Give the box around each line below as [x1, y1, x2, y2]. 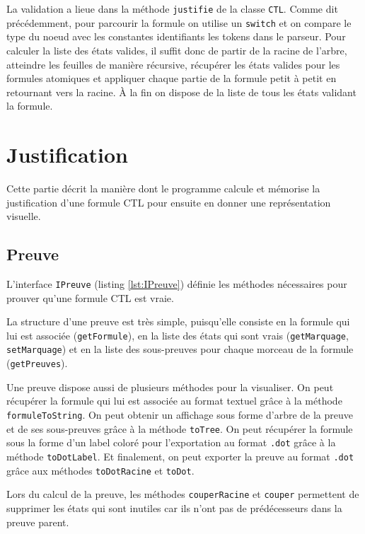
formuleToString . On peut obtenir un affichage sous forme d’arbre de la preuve [6, 407, 354, 422]
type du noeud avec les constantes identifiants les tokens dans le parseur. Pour [6, 29, 346, 44]
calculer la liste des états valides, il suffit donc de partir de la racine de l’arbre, [6, 42, 347, 57]
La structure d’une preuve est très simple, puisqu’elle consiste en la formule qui [6, 314, 350, 329]
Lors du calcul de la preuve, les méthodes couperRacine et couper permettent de [6, 487, 359, 501]
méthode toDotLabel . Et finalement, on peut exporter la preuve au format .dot [6, 448, 354, 463]
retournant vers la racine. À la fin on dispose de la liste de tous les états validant [6, 84, 357, 99]
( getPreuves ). [6, 356, 68, 371]
